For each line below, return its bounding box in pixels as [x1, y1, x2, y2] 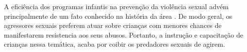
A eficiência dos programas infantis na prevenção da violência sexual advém [4, 1, 229, 11]
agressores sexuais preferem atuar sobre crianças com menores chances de [4, 20, 222, 30]
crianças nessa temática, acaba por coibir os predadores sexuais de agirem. [4, 39, 225, 49]
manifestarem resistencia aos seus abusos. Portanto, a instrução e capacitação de [4, 29, 243, 39]
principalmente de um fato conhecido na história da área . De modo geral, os [4, 11, 232, 21]
